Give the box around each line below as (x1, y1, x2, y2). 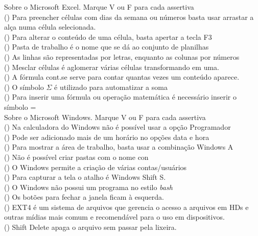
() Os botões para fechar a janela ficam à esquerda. (4, 192, 164, 202)
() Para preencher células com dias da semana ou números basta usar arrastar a (4, 11, 254, 22)
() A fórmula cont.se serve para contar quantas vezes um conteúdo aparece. (4, 72, 240, 82)
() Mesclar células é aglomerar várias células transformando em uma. (4, 61, 219, 72)
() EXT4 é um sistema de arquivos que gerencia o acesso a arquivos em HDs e (4, 201, 249, 212)
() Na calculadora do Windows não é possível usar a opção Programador (4, 122, 231, 132)
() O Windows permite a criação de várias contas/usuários (4, 161, 187, 172)
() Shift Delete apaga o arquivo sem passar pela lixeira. (4, 222, 177, 232)
